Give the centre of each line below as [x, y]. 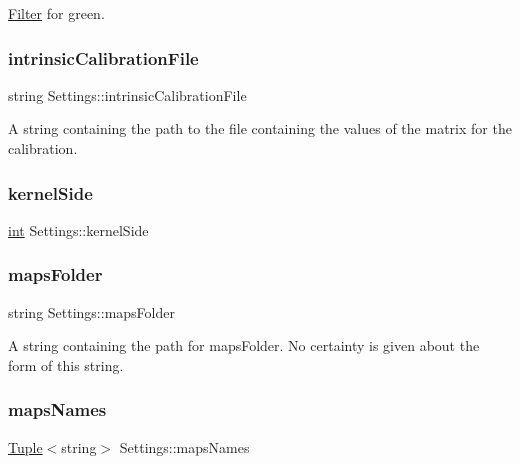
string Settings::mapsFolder [91, 311]
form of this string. [66, 364]
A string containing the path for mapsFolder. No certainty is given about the [244, 345]
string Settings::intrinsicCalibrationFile [127, 94]
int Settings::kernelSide [78, 229]
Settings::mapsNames [184, 446]
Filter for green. [56, 13]
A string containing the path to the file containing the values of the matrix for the [260, 128]
